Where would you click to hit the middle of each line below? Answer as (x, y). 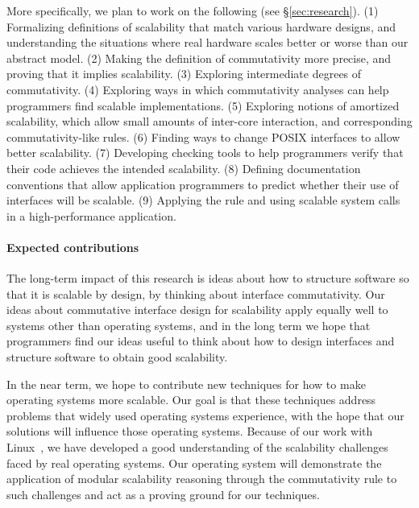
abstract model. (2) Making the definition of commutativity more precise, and (199, 58)
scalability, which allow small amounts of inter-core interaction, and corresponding (209, 121)
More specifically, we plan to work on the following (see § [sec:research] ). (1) (193, 10)
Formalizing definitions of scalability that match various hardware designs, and (201, 26)
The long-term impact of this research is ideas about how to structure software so (208, 278)
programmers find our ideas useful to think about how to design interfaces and (201, 341)
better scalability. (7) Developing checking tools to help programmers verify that (205, 153)
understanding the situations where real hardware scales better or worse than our (207, 42)
